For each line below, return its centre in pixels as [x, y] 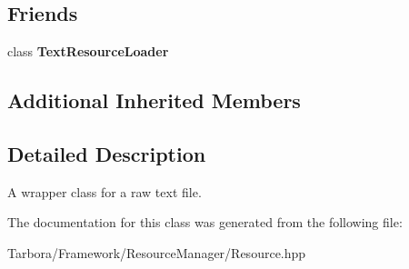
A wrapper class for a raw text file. [105, 191]
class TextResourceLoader [88, 51]
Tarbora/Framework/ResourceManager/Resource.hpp [157, 252]
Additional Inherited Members [154, 100]
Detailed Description [107, 153]
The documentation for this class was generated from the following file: [205, 222]
